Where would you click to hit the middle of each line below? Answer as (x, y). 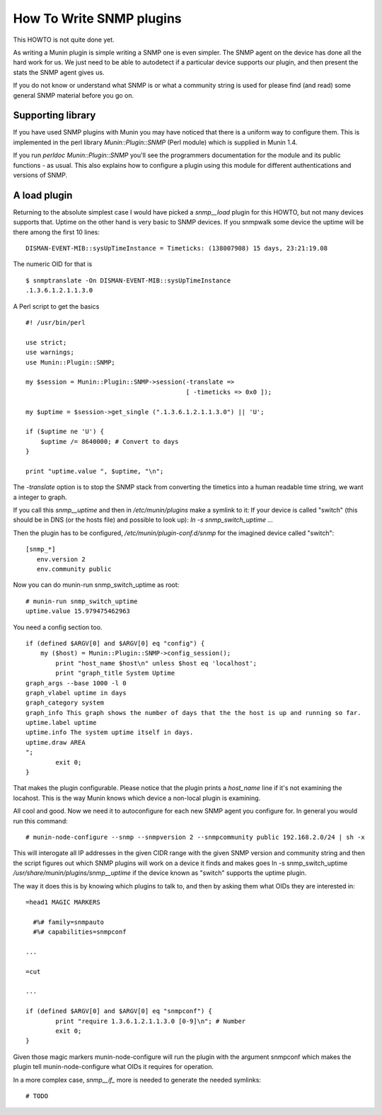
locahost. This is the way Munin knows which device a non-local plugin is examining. (137, 798)
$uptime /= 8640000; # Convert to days (109, 441)
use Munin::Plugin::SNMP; (71, 362)
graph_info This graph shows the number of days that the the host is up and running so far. (193, 713)
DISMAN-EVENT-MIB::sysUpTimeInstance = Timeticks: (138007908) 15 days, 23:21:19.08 (177, 248)
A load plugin (43, 195)
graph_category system (65, 703)
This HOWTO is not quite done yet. (64, 40)
